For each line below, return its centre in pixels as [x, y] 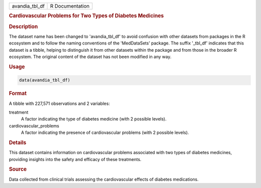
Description [23, 27]
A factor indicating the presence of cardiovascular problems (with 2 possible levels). [105, 132]
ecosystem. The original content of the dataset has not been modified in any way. [90, 57]
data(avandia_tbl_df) [45, 80]
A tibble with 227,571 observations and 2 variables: [59, 103]
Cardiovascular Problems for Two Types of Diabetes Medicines [86, 16]
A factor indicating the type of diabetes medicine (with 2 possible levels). [94, 119]
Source [18, 169]
